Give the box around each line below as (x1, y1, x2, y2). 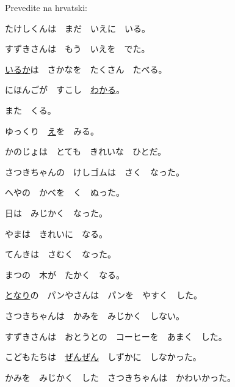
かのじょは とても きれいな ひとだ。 (5, 145, 167, 158)
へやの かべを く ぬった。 (5, 186, 125, 199)
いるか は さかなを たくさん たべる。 (5, 62, 167, 75)
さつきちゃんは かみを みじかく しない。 (5, 309, 184, 322)
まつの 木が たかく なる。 (5, 268, 125, 281)
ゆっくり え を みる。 (5, 124, 99, 137)
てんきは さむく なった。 (5, 248, 116, 260)
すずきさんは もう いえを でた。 (5, 42, 150, 55)
